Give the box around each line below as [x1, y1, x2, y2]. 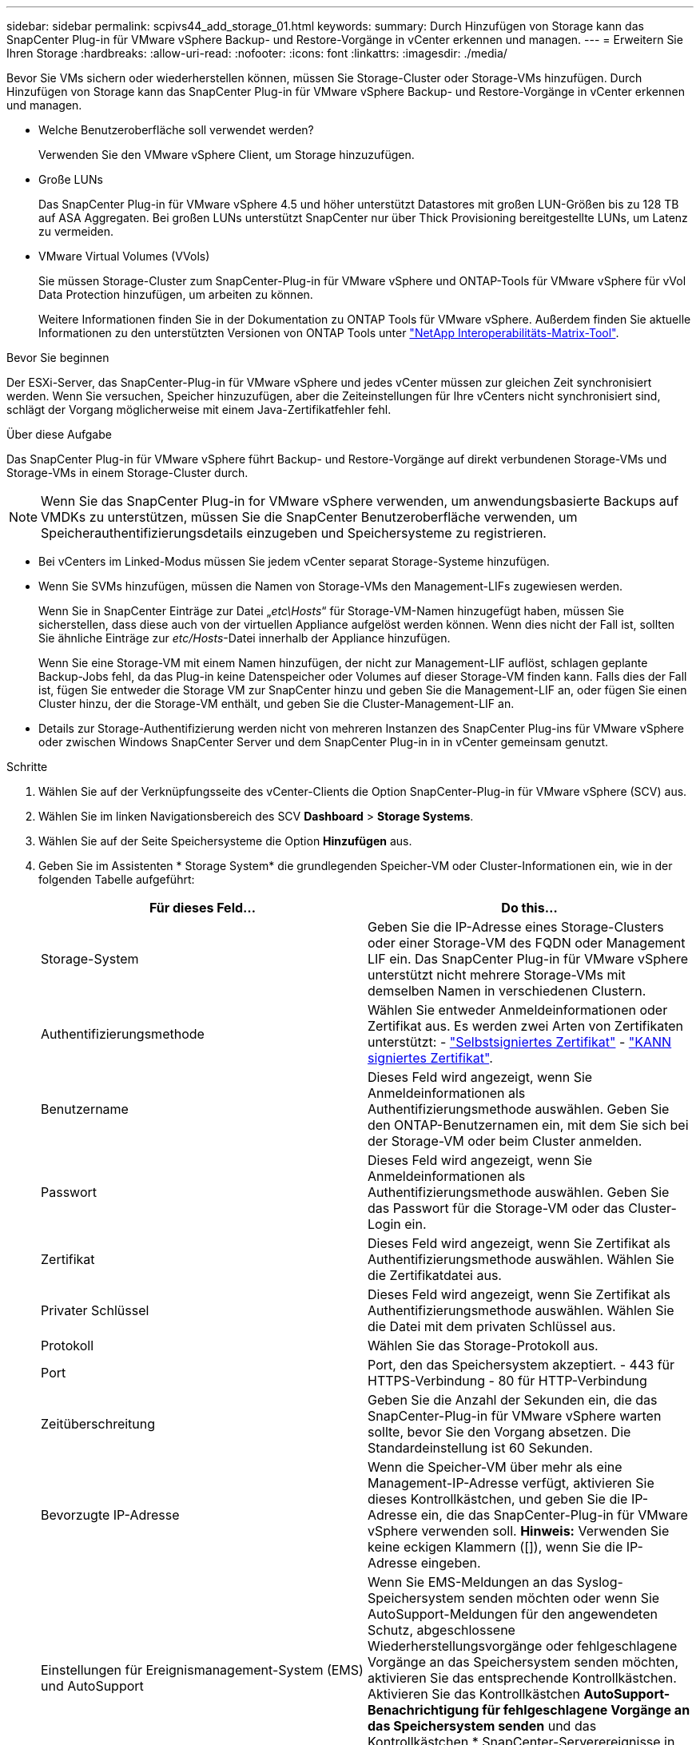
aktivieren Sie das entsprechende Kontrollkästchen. [368, 1670, 677, 1686]
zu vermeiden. [38, 225, 114, 238]
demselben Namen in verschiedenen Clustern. [368, 983, 646, 999]
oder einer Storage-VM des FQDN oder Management [368, 935, 686, 951]
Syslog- [576, 1574, 623, 1590]
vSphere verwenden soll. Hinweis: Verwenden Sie [368, 1523, 670, 1539]
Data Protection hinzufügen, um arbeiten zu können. [38, 288, 313, 301]
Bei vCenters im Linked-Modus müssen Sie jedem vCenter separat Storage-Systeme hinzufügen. [38, 555, 550, 568]
